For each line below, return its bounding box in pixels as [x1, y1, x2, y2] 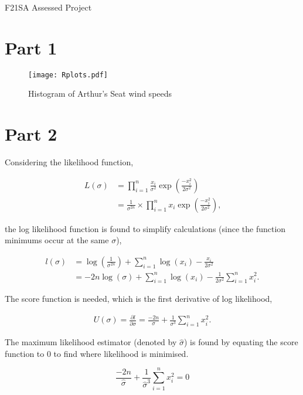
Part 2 [5, 122, 57, 146]
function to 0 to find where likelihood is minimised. [5, 347, 189, 359]
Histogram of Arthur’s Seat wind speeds [28, 87, 172, 100]
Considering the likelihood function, [5, 156, 134, 168]
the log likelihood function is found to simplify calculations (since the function [5, 222, 286, 234]
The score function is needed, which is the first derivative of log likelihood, [5, 292, 273, 305]
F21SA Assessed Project [5, 1, 92, 13]
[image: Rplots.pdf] [28, 70, 108, 79]
